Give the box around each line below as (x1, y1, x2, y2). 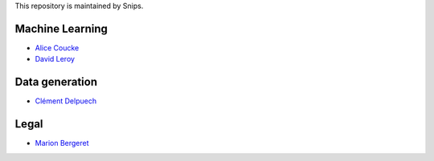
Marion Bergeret (35, 139, 89, 148)
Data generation (14, 75, 98, 89)
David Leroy (35, 54, 76, 64)
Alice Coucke (35, 42, 80, 52)
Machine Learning (14, 22, 108, 35)
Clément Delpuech (35, 96, 96, 106)
